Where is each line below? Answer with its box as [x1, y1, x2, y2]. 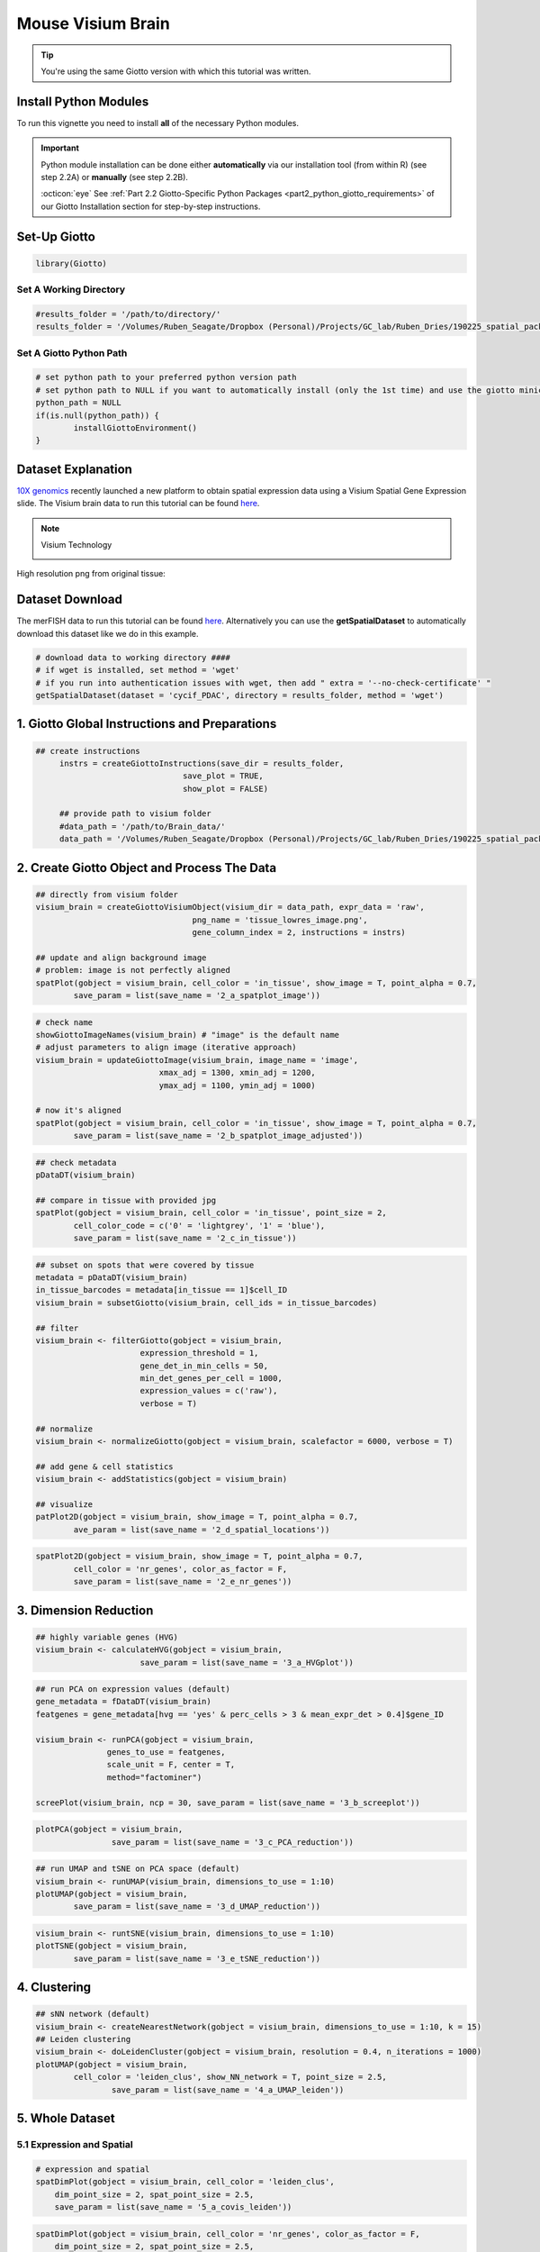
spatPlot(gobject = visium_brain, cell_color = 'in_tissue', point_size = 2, [35, 1208, 387, 1218]
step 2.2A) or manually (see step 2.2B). [40, 172, 189, 183]
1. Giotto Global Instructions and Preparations [16, 716, 277, 731]
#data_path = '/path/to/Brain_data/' [58, 821, 226, 831]
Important [40, 142, 80, 153]
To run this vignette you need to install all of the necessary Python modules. [16, 117, 300, 128]
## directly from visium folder [35, 889, 179, 900]
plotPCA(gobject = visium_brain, [35, 1824, 184, 1835]
